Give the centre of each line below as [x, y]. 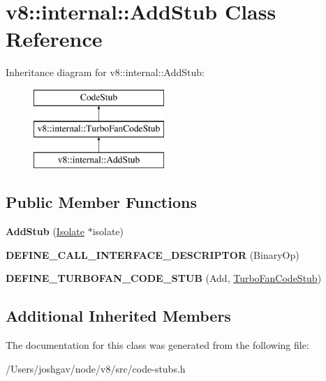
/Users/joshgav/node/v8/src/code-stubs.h [96, 368]
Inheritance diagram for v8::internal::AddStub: [105, 72]
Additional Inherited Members [118, 316]
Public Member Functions [101, 202]
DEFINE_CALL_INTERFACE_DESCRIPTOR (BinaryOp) [153, 254]
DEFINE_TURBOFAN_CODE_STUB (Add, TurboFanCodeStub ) [164, 278]
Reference [54, 39]
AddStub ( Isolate [45, 231]
